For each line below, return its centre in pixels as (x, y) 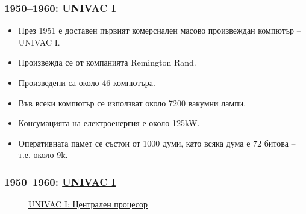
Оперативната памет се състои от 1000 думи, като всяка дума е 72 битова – (157, 143)
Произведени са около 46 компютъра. (87, 82)
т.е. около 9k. (43, 155)
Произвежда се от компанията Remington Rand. (107, 62)
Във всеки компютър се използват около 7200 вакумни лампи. (132, 102)
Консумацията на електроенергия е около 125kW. (109, 123)
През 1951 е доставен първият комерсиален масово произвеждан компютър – (160, 30)
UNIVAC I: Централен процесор (88, 204)
